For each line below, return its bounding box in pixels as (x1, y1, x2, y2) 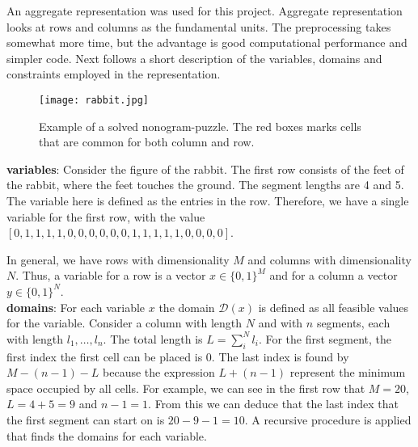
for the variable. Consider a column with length (6, 314, 243, 331)
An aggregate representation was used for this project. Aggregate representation (6, 2, 403, 19)
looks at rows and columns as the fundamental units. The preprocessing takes (6, 18, 391, 35)
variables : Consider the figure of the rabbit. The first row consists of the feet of (6, 160, 404, 177)
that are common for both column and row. (39, 133, 255, 150)
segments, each (316, 314, 391, 331)
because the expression (103, 364, 215, 381)
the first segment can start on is (6, 411, 165, 428)
